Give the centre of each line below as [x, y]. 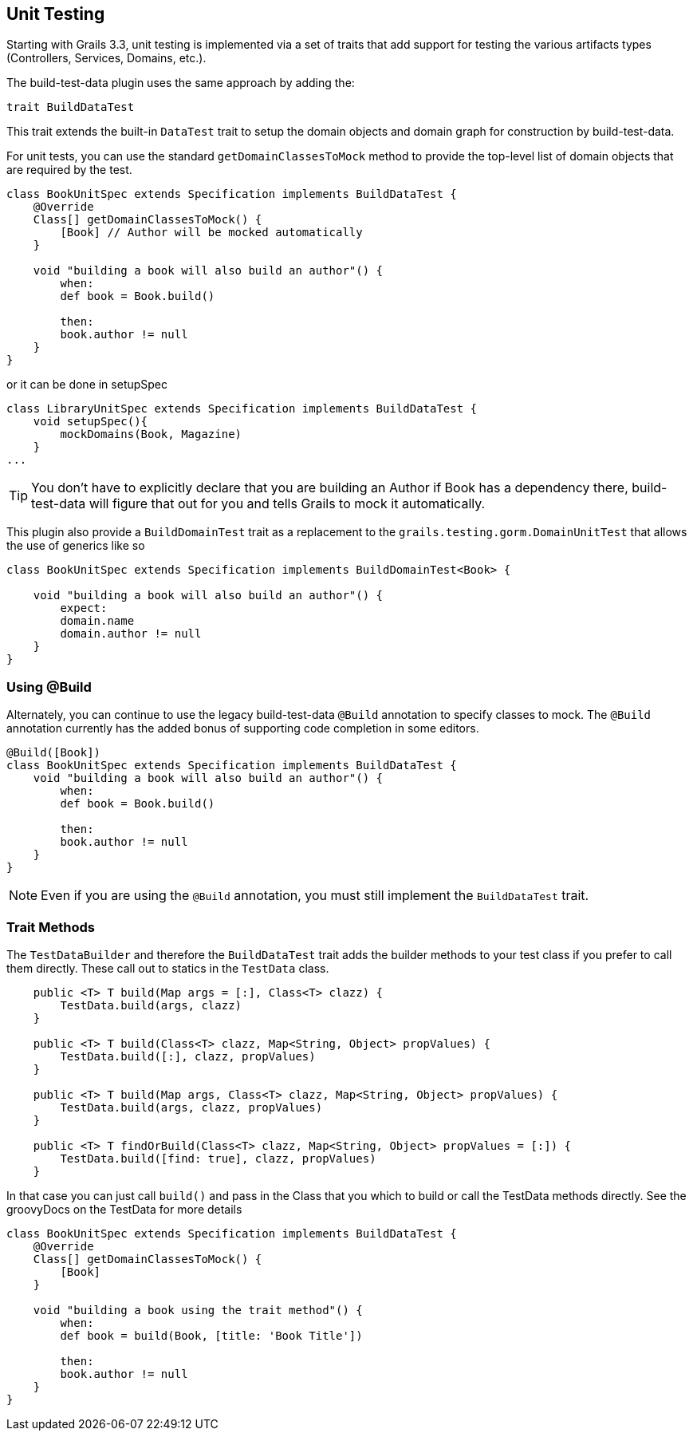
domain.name [97, 621]
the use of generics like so [76, 546]
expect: [84, 608]
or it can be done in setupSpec [87, 385]
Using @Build [49, 687]
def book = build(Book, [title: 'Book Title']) [211, 1335]
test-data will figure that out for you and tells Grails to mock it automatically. [258, 504]
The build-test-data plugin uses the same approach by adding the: [181, 83]
